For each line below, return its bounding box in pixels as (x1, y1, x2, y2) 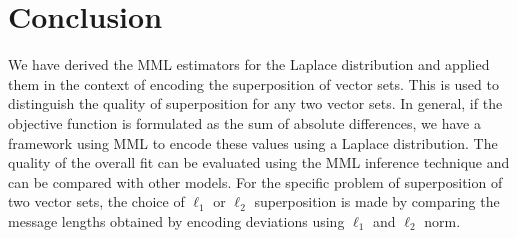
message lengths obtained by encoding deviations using (8, 210, 345, 231)
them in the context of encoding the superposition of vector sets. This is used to (8, 73, 499, 94)
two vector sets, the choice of (8, 191, 185, 212)
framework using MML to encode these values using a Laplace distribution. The (8, 132, 498, 153)
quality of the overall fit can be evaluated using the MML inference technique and (8, 152, 510, 173)
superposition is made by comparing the (254, 191, 500, 212)
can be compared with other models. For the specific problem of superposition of (8, 171, 503, 192)
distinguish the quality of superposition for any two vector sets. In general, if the (8, 93, 503, 114)
